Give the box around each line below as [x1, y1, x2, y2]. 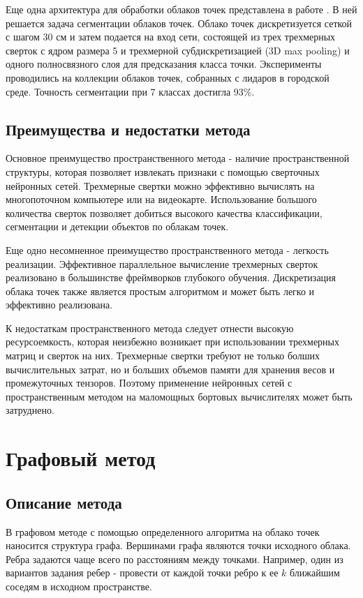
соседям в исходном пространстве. [6, 579, 152, 593]
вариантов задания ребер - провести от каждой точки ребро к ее [6, 565, 279, 580]
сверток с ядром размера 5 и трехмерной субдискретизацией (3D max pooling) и [6, 43, 350, 57]
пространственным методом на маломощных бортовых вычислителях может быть [6, 389, 353, 403]
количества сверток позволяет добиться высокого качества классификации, [6, 205, 323, 220]
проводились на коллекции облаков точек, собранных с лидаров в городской [6, 70, 329, 84]
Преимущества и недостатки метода [6, 118, 251, 140]
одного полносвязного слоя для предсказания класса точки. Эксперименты [6, 57, 322, 71]
